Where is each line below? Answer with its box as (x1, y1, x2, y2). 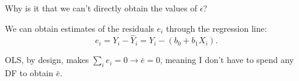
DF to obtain (5, 67, 54, 79)
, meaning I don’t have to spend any (160, 53, 294, 66)
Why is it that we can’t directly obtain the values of (5, 2, 197, 14)
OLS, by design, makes (5, 53, 89, 66)
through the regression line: (166, 22, 267, 34)
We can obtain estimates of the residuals (5, 22, 155, 34)
